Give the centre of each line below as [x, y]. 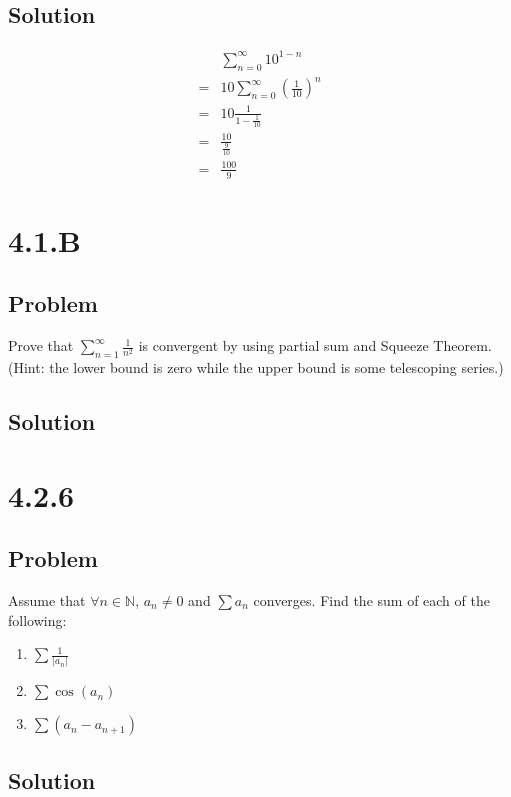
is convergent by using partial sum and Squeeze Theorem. [315, 345]
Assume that [47, 599]
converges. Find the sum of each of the [371, 599]
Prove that [41, 345]
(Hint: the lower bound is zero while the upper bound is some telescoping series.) [256, 367]
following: [37, 619]
